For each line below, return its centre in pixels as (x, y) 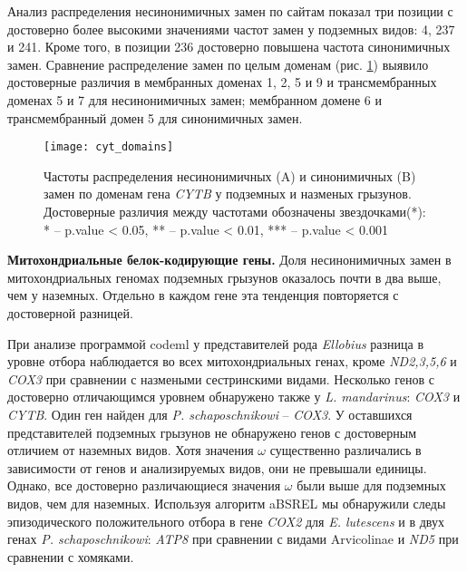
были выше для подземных (371, 485)
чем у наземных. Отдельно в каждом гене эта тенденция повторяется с (203, 295)
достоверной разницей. (70, 312)
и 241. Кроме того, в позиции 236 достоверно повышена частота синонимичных (229, 47)
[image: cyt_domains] (109, 147)
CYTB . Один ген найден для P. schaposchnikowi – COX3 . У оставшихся (210, 414)
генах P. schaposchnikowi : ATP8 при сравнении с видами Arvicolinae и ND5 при (233, 539)
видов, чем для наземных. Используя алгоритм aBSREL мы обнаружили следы (227, 503)
